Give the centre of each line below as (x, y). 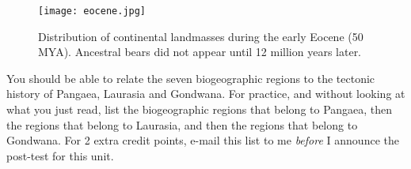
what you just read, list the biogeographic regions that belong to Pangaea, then (200, 109)
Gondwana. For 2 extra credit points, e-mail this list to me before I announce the (203, 140)
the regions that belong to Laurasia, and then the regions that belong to (182, 124)
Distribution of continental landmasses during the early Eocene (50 (201, 36)
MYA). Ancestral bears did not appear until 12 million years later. (200, 52)
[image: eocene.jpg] (92, 11)
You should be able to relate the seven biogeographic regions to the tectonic (191, 78)
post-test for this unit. (60, 155)
